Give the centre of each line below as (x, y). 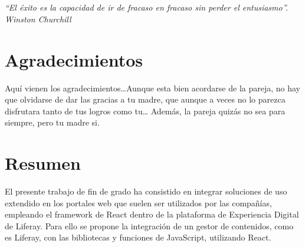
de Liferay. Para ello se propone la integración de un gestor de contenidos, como (149, 225)
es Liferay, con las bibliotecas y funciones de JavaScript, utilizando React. (138, 237)
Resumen (43, 163)
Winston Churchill (38, 19)
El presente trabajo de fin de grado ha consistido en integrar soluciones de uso (146, 191)
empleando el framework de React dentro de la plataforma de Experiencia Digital (152, 214)
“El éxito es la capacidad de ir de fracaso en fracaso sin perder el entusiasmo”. (147, 7)
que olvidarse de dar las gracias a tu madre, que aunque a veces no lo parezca (145, 99)
